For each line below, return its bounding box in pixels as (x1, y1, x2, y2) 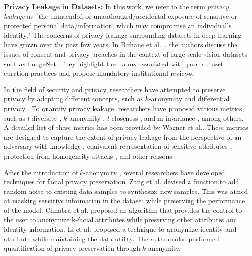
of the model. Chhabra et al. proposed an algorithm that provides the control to (4, 205, 242, 215)
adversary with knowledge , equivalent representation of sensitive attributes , (4, 141, 232, 151)
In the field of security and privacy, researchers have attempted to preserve (4, 84, 226, 94)
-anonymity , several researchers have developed (83, 167, 225, 177)
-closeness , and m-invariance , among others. (109, 112, 244, 123)
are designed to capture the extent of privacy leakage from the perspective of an (4, 131, 242, 142)
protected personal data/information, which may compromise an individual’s (4, 20, 232, 31)
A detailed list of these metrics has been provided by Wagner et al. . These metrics (4, 122, 248, 132)
